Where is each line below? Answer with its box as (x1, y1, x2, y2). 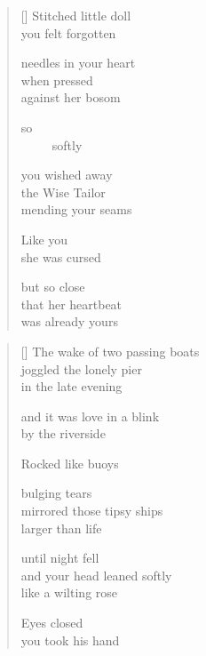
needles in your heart (20, 53, 136, 72)
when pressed (20, 70, 93, 89)
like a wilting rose (20, 583, 118, 602)
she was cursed (20, 247, 101, 266)
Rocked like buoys (20, 453, 119, 472)
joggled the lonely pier (20, 359, 142, 378)
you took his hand (20, 630, 120, 649)
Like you (20, 229, 68, 248)
